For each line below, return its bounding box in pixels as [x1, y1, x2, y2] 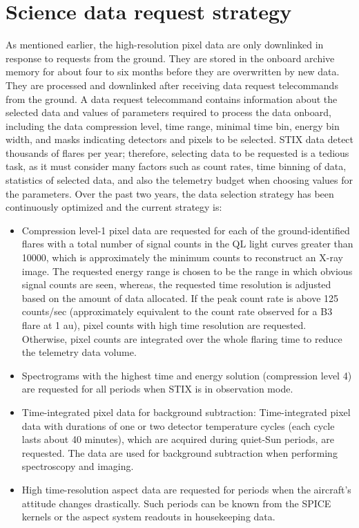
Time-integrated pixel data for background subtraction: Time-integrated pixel [21, 404, 351, 419]
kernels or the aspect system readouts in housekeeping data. [21, 509, 275, 524]
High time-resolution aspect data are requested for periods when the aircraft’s [21, 482, 351, 496]
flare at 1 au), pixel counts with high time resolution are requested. [21, 318, 307, 332]
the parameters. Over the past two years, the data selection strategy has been [6, 186, 334, 200]
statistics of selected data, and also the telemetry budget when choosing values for [6, 173, 353, 187]
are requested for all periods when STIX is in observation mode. [21, 381, 293, 396]
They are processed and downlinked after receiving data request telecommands [6, 77, 338, 92]
